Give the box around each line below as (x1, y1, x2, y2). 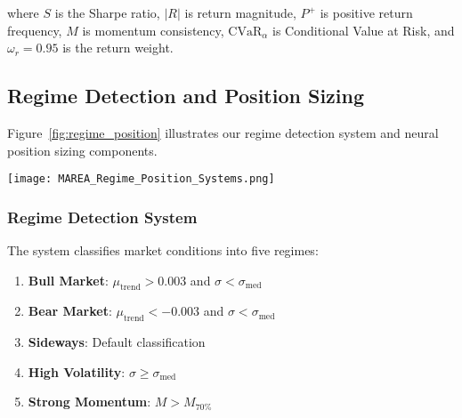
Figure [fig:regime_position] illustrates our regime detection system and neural (7, 123, 439, 141)
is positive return (320, 4, 413, 21)
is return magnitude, (184, 4, 296, 21)
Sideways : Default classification (28, 333, 206, 351)
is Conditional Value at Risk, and (272, 20, 455, 39)
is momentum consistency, (82, 20, 224, 39)
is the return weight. (62, 38, 174, 57)
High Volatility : (28, 362, 126, 381)
